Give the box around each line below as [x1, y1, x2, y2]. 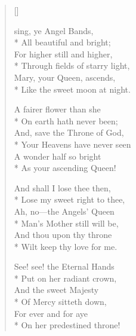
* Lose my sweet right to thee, [14, 193, 125, 206]
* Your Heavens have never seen [14, 138, 131, 150]
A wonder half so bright [14, 149, 101, 162]
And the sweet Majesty [14, 283, 99, 296]
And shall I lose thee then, [14, 181, 111, 194]
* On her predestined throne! [14, 319, 120, 331]
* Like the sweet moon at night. [14, 83, 131, 95]
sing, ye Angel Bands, [14, 24, 94, 36]
